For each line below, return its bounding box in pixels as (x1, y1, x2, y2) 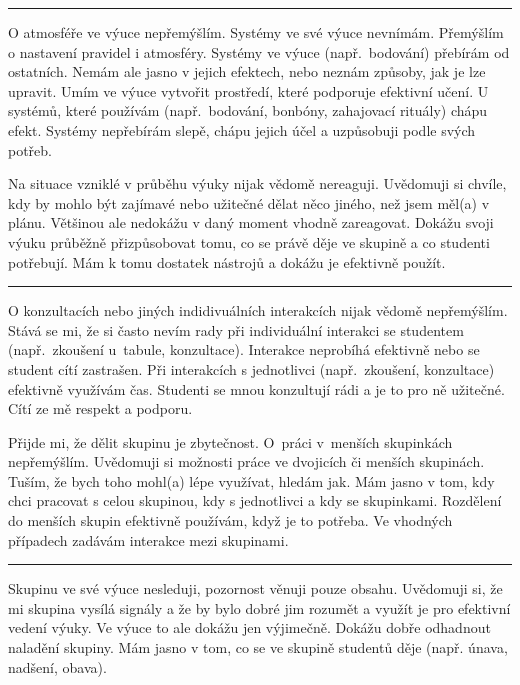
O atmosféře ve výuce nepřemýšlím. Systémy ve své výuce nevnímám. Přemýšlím (8, 22, 504, 42)
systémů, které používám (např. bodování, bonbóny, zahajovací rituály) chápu (8, 100, 488, 121)
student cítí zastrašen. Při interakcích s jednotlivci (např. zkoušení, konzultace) (8, 358, 495, 379)
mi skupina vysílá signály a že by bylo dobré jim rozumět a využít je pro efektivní (8, 597, 511, 618)
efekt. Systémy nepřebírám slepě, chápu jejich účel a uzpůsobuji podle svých (8, 119, 476, 140)
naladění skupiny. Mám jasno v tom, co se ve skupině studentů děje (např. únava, (8, 637, 508, 658)
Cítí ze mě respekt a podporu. (8, 398, 193, 419)
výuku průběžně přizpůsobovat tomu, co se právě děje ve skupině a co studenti (8, 231, 490, 252)
